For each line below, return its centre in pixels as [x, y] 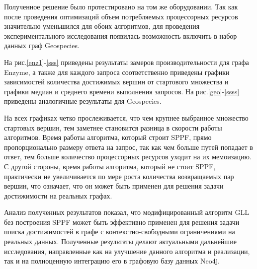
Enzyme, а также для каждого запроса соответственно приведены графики [117, 72]
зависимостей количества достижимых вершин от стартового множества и [116, 82]
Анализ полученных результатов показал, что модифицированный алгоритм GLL [127, 212]
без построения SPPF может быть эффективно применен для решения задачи [122, 222]
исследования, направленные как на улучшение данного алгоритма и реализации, [127, 251]
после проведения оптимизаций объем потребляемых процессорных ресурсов [121, 16]
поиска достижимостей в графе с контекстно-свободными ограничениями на [120, 232]
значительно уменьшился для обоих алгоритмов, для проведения [102, 26]
